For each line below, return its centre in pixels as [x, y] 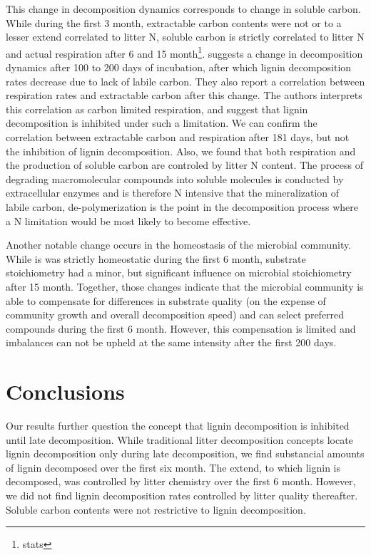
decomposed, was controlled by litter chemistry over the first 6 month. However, [181, 481]
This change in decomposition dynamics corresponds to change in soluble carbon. [183, 9]
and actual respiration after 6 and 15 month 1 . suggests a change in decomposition [184, 52]
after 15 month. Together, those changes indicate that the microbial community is [185, 286]
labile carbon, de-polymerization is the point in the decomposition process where [182, 206]
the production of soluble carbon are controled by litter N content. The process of [184, 165]
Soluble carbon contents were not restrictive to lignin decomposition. [156, 509]
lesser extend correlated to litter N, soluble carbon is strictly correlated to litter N [185, 37]
